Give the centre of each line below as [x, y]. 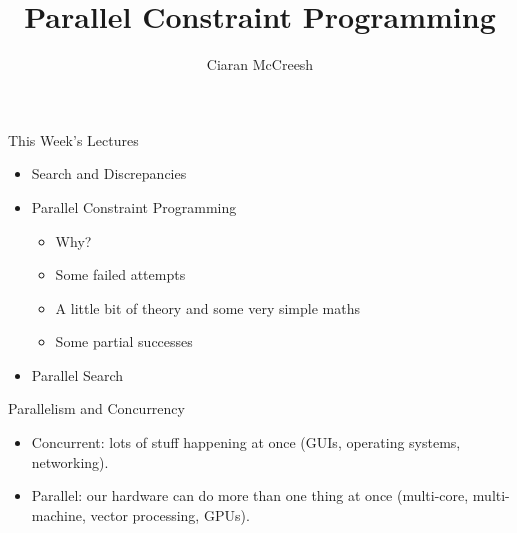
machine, [58, 514]
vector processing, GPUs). [170, 514]
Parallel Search [77, 374]
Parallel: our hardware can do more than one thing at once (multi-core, [250, 495]
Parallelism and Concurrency [96, 408]
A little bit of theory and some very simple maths [207, 307]
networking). [70, 461]
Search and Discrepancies [109, 173]
